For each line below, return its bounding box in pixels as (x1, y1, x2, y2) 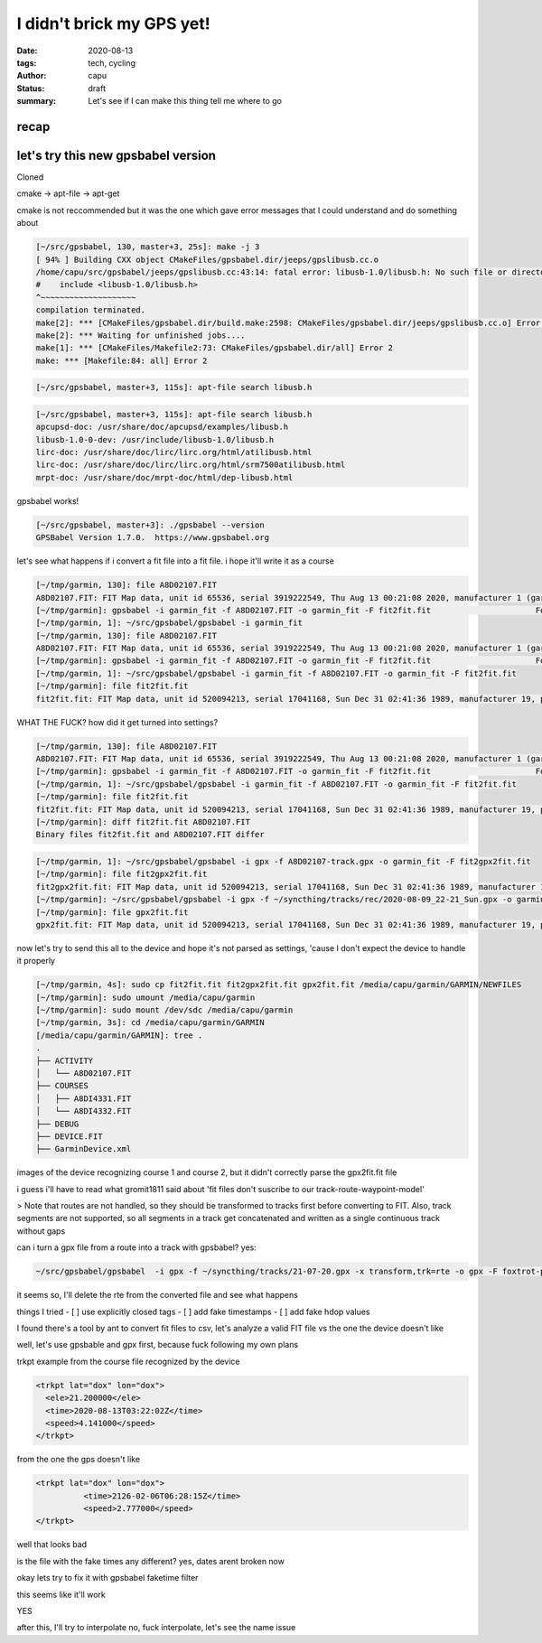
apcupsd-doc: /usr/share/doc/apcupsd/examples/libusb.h (35, 422, 289, 433)
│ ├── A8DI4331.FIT (35, 1093, 132, 1104)
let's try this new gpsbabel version (16, 147, 217, 163)
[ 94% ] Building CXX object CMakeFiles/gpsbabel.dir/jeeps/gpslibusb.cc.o (35, 254, 379, 265)
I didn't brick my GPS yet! (16, 14, 211, 33)
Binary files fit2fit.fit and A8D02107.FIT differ (35, 829, 266, 840)
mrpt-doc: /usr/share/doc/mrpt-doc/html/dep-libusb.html (35, 472, 294, 482)
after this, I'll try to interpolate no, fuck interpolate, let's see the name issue (16, 1622, 296, 1633)
